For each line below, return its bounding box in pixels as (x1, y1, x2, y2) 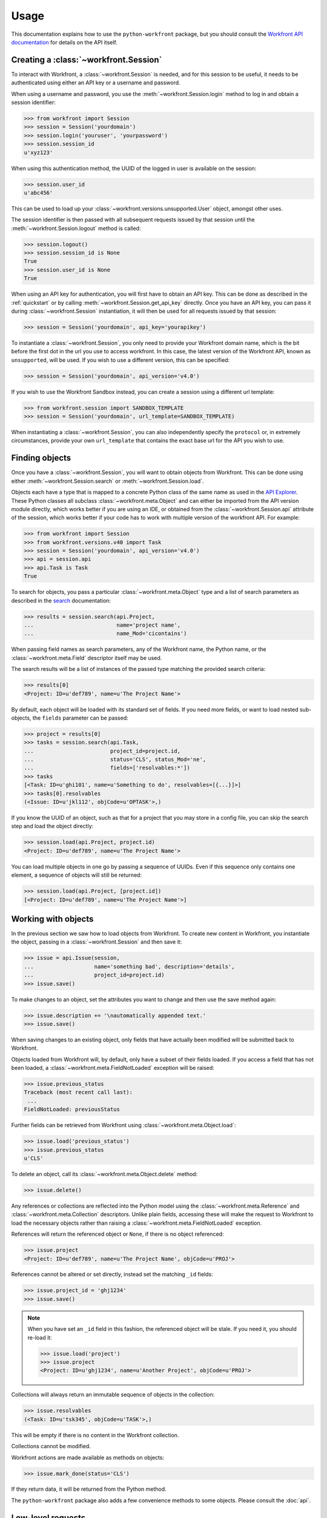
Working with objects (11, 914, 94, 924)
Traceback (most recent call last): (24, 1089, 133, 1096)
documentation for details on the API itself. (11, 38, 117, 46)
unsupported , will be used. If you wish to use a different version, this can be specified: (11, 356, 230, 364)
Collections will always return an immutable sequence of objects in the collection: (11, 1391, 215, 1398)
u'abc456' (24, 189, 53, 196)
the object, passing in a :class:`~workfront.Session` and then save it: (11, 938, 182, 945)
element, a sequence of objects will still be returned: (11, 871, 142, 879)
